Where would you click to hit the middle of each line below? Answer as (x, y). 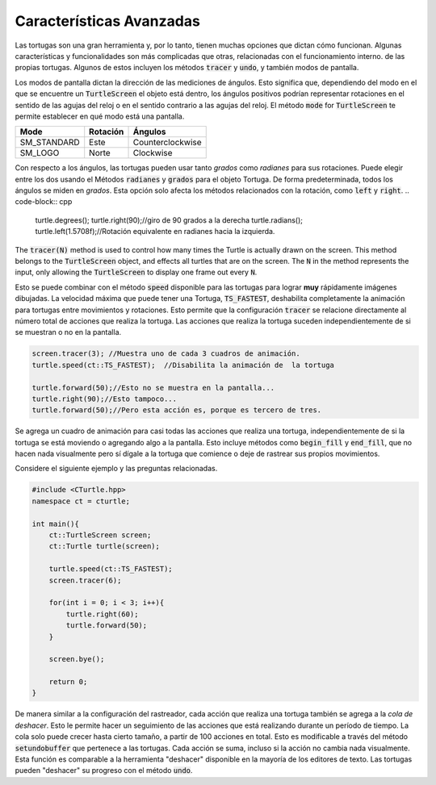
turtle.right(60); (102, 614)
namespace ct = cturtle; (81, 501)
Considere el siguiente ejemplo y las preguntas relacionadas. (116, 469)
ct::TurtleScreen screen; (100, 535)
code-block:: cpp (44, 202)
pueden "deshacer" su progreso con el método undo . (104, 770)
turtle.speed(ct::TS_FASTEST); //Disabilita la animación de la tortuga (183, 365)
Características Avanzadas (108, 21)
